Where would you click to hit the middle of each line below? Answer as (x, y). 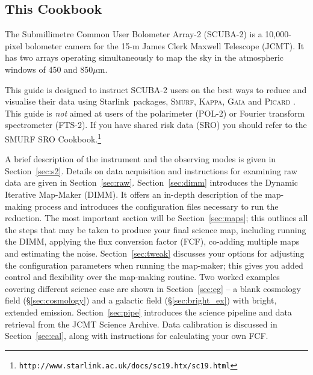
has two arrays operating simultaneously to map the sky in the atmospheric (144, 57)
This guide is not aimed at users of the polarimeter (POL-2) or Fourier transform (155, 113)
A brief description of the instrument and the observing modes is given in (141, 159)
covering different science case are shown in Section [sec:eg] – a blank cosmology (153, 288)
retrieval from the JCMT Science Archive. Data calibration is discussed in (141, 324)
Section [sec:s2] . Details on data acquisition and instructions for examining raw (151, 170)
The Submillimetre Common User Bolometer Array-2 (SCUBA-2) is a (134, 34)
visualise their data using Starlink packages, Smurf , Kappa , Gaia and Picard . (150, 101)
